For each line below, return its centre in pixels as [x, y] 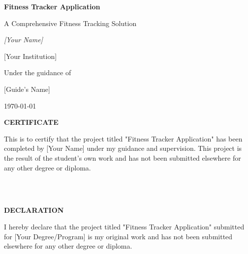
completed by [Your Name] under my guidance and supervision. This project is [123, 148]
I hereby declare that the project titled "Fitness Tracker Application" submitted [124, 226]
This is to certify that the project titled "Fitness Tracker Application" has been [123, 138]
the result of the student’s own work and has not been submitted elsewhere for [123, 157]
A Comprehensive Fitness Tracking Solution [70, 23]
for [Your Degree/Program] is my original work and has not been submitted [118, 236]
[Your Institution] [31, 56]
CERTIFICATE [31, 122]
